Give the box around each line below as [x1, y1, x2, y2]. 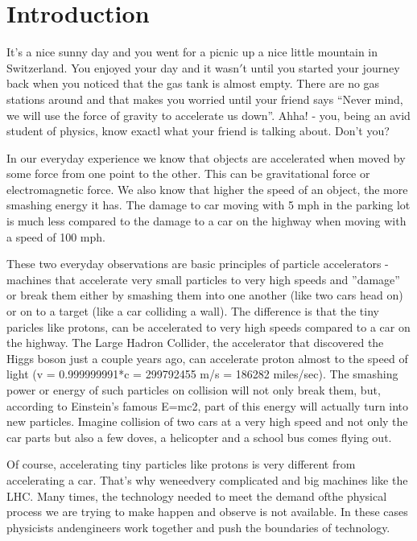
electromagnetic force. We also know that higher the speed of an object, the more [6, 180, 408, 197]
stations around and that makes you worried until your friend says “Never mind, [6, 90, 403, 107]
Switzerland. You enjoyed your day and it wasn [6, 59, 240, 76]
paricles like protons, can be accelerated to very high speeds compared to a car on [6, 318, 411, 335]
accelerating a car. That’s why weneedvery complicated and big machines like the [6, 471, 408, 488]
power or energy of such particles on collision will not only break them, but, [6, 382, 381, 398]
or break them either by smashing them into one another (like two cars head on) [6, 287, 403, 304]
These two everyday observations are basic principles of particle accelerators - [6, 255, 389, 272]
